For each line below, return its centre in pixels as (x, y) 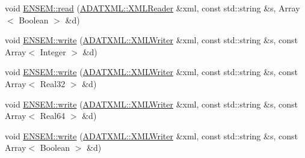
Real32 (53, 83)
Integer (53, 51)
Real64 (53, 116)
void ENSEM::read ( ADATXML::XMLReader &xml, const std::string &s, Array (152, 8)
